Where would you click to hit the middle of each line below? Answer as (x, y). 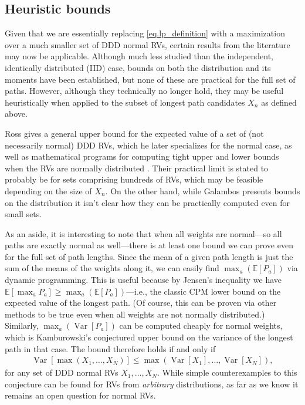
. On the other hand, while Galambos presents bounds (203, 190)
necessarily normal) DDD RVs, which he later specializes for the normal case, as (148, 145)
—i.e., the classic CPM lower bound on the (204, 291)
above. (16, 114)
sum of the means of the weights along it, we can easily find (112, 268)
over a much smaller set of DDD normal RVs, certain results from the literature (148, 44)
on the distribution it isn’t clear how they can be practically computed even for (148, 202)
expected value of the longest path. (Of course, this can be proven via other (141, 303)
